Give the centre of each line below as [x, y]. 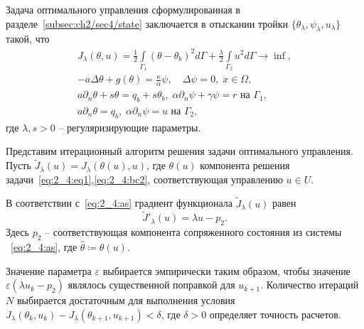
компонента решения [245, 165]
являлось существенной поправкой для [151, 285]
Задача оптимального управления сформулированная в [123, 9]
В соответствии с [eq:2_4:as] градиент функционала [119, 203]
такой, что [28, 39]
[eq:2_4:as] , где [44, 246]
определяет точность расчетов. [275, 314]
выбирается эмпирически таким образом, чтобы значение [226, 270]
